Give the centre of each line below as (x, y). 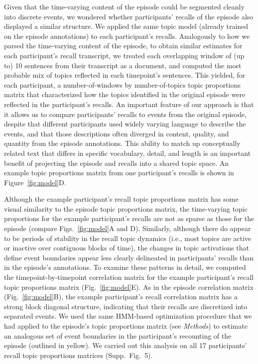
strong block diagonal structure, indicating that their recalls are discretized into (126, 306)
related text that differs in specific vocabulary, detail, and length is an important (128, 153)
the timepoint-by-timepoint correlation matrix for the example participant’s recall (129, 277)
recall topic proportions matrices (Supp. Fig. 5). (78, 355)
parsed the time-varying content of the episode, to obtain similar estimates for (123, 46)
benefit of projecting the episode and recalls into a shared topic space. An (117, 163)
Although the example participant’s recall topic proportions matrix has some (121, 199)
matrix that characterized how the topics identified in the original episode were (125, 94)
